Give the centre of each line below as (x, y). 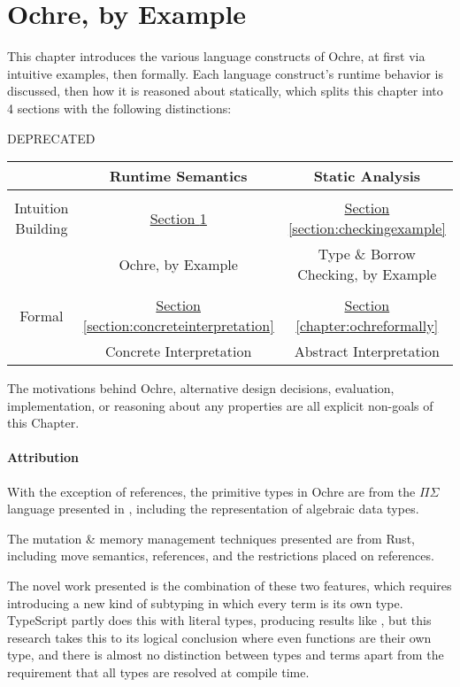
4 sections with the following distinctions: (119, 108)
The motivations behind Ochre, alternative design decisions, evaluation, (201, 388)
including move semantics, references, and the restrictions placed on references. (221, 556)
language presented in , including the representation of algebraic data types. (213, 509)
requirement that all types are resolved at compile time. (158, 672)
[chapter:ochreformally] (367, 326)
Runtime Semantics (178, 176)
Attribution (43, 457)
